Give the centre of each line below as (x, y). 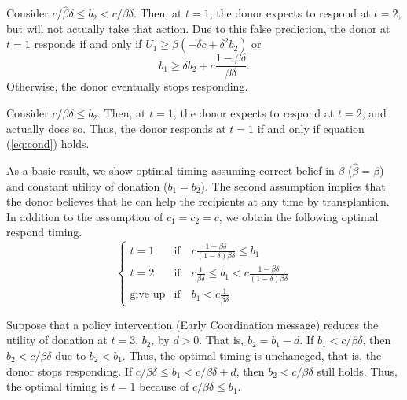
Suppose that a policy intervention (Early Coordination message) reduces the (192, 324)
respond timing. (44, 232)
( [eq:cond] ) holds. (48, 144)
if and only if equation (311, 128)
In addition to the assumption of (85, 216)
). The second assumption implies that (293, 185)
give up (148, 295)
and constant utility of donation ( (87, 185)
